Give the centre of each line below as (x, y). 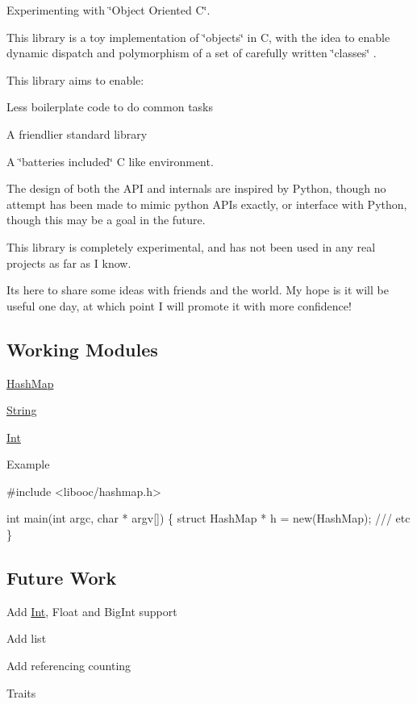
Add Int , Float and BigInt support (92, 611)
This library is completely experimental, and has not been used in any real (191, 246)
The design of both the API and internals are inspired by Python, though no (196, 188)
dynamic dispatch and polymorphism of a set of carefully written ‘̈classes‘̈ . (192, 53)
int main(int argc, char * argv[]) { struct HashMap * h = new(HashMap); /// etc (208, 518)
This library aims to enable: (75, 79)
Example (28, 464)
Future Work (62, 578)
